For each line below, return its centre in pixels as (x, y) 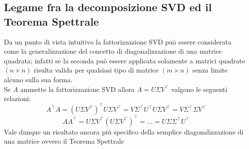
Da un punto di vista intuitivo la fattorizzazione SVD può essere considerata (118, 41)
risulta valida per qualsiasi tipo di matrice (96, 70)
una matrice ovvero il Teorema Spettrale (64, 141)
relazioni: (17, 98)
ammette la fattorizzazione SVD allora (77, 89)
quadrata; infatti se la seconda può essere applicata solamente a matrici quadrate (124, 60)
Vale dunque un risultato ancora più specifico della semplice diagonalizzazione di (124, 131)
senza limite (210, 70)
